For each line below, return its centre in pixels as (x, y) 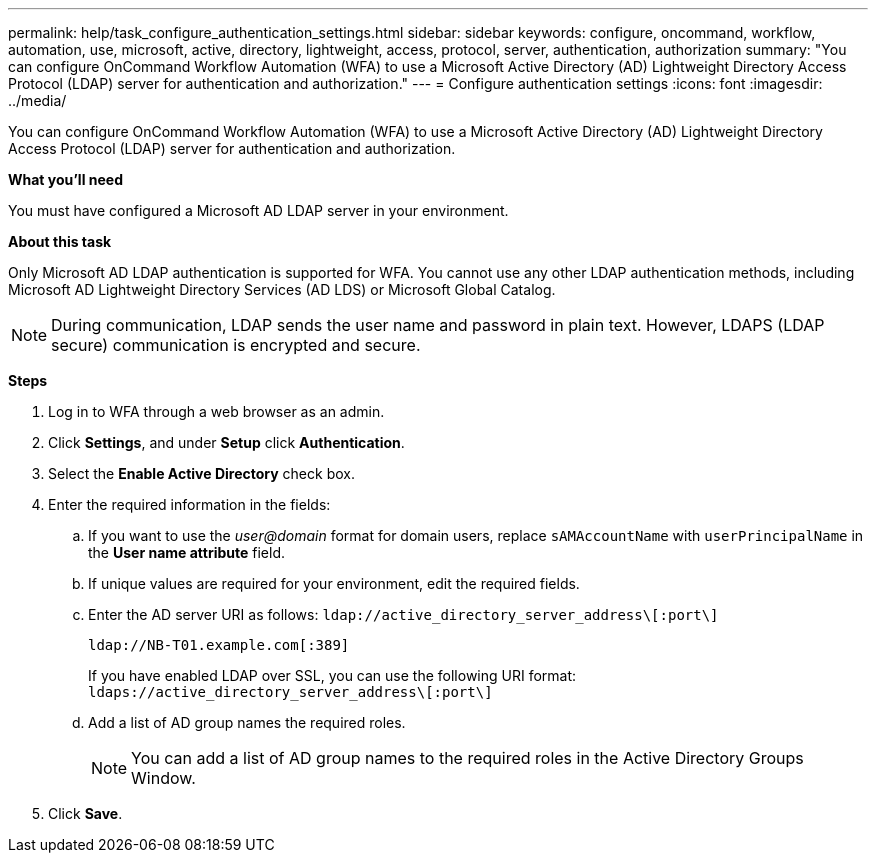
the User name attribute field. (187, 552)
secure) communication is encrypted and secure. (236, 345)
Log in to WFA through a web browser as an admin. (216, 411)
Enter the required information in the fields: (189, 504)
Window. (163, 778)
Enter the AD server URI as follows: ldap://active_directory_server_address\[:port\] (403, 614)
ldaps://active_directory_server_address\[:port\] (290, 692)
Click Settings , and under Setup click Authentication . (226, 442)
